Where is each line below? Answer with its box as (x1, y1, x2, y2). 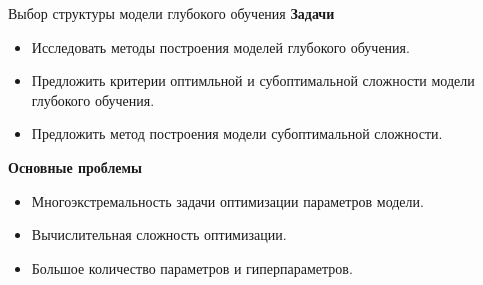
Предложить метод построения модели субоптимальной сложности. (31, 123, 443, 144)
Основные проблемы (8, 156, 142, 177)
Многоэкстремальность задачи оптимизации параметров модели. (31, 190, 424, 211)
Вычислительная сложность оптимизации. (31, 224, 287, 245)
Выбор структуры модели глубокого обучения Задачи (8, 3, 335, 23)
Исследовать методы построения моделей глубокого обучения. (31, 36, 410, 57)
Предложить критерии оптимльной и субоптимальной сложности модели (31, 70, 475, 91)
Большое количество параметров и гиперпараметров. (31, 257, 353, 278)
